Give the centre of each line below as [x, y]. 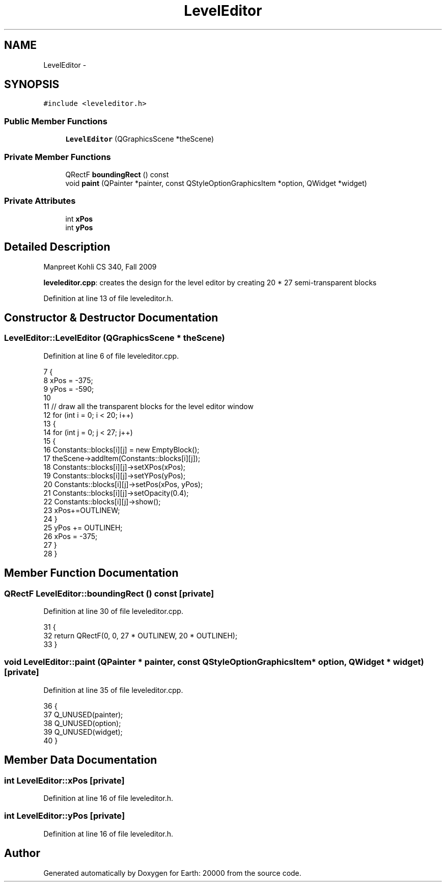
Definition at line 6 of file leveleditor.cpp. [111, 356]
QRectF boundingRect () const [117, 174]
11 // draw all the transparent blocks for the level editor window [148, 406]
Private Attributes [40, 201]
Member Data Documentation [81, 760]
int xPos [79, 219]
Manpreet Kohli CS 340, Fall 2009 [100, 266]
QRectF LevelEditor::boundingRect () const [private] [109, 593]
